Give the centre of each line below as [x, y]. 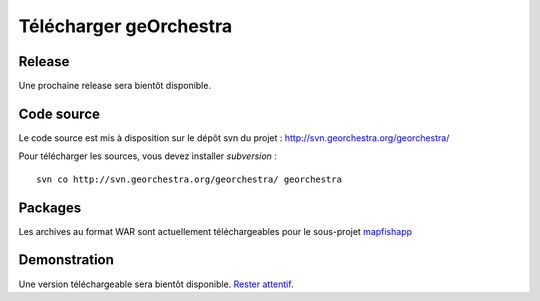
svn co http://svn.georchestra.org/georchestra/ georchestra [189, 179]
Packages [50, 207]
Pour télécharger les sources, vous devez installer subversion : [147, 156]
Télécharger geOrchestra [125, 26]
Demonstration [66, 260]
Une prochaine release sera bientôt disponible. [115, 86]
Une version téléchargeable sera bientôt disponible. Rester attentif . [156, 284]
